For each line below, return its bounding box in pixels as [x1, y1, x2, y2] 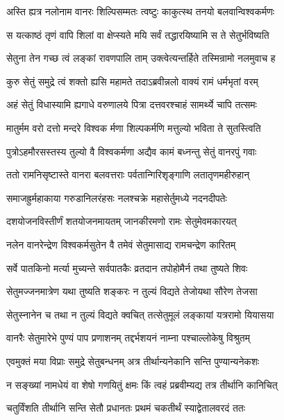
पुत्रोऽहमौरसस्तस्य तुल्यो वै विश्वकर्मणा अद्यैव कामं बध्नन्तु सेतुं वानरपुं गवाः [6, 144, 257, 158]
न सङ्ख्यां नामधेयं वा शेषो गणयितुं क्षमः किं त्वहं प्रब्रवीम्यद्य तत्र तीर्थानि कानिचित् [6, 377, 278, 392]
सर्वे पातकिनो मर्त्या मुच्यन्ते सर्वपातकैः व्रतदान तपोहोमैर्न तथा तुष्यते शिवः [6, 260, 248, 275]
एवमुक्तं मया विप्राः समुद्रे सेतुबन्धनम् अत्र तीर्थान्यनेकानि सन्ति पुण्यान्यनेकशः [6, 353, 260, 368]
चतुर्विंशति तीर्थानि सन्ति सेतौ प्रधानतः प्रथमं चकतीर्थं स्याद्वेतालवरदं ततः [6, 401, 246, 415]
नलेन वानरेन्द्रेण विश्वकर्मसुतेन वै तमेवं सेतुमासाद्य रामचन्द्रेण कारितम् [6, 237, 236, 251]
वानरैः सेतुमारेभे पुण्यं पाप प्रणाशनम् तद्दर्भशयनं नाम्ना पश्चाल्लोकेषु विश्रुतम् [6, 330, 250, 345]
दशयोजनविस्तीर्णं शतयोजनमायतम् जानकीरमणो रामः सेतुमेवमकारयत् [6, 214, 237, 228]
